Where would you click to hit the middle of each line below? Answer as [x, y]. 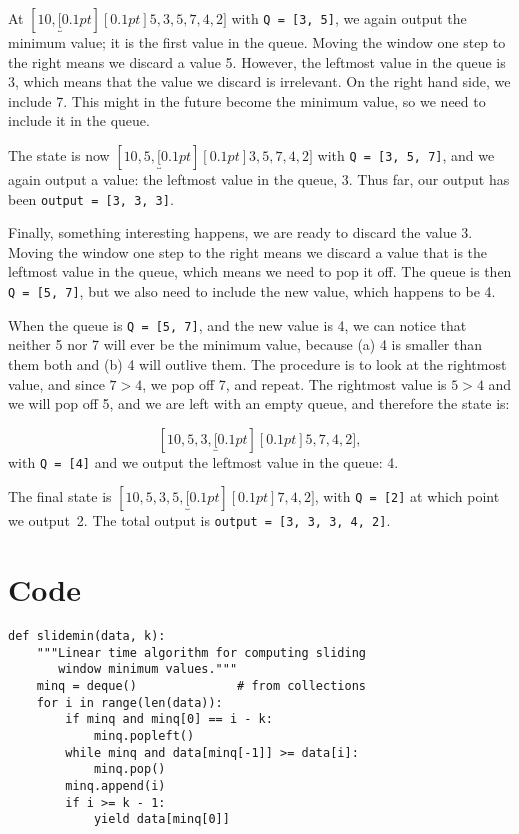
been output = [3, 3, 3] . [91, 198]
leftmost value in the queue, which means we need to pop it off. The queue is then [260, 271]
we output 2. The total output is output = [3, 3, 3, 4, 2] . [199, 520]
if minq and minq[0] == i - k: [169, 719]
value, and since [56, 383]
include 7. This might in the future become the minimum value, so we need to [247, 100]
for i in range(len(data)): [129, 702]
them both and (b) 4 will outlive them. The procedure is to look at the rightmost [257, 363]
